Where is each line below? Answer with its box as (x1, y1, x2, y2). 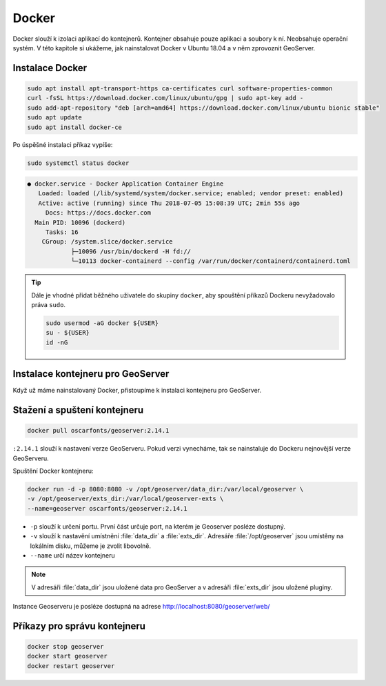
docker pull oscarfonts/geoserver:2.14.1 (27, 427, 170, 435)
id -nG (45, 338, 68, 346)
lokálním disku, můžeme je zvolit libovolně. (30, 542, 152, 550)
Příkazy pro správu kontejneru (12, 620, 146, 631)
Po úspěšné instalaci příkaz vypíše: (12, 141, 113, 149)
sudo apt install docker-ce (27, 123, 122, 131)
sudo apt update (27, 114, 83, 121)
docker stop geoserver (27, 643, 104, 651)
